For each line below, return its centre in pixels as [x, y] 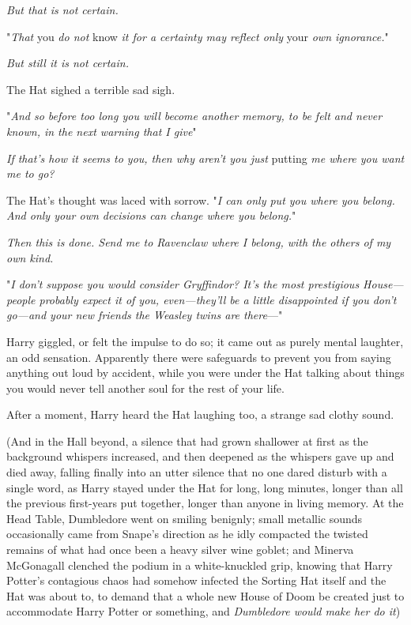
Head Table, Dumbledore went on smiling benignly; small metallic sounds [185, 518]
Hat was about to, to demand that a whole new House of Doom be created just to [205, 595]
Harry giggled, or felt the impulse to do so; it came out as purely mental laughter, [205, 341]
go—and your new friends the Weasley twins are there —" [145, 315]
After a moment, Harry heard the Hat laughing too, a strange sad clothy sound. [200, 414]
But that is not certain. [62, 9]
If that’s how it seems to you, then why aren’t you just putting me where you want [205, 158]
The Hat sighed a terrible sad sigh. [91, 89]
